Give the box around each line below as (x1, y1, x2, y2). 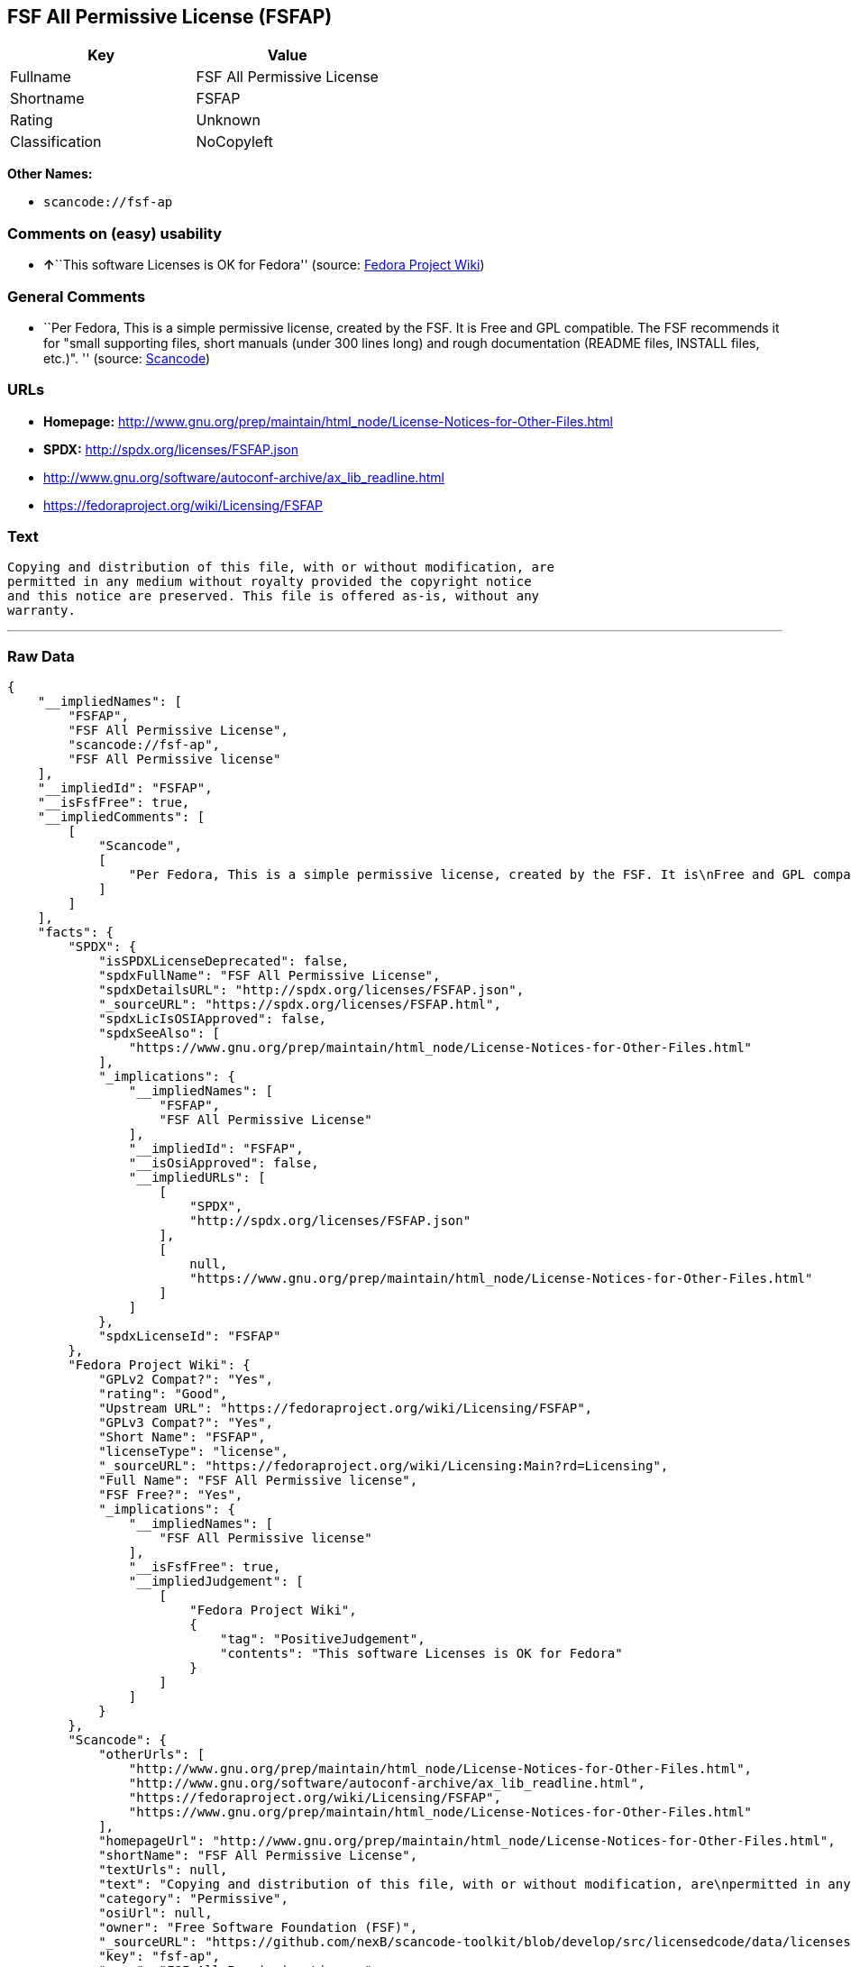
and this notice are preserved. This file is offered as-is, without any (7, 589, 540, 604)
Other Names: (7, 166, 93, 182)
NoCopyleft (196, 133, 273, 151)
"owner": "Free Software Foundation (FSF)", (98, 1920, 418, 1935)
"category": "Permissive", (98, 1891, 288, 1907)
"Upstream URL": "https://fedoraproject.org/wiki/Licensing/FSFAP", (98, 1401, 593, 1416)
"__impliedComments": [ (37, 810, 206, 825)
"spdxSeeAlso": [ (98, 1026, 221, 1041)
